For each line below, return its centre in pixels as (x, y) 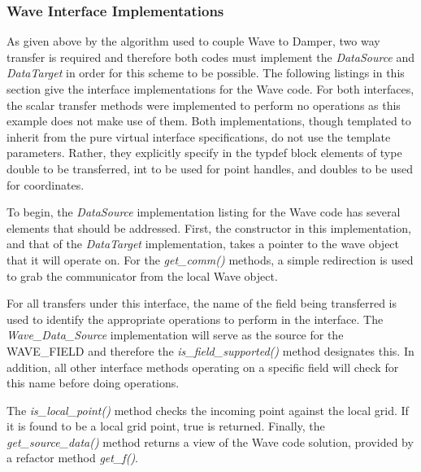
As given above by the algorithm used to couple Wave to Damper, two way (193, 41)
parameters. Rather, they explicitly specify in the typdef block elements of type (204, 153)
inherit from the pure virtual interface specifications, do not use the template (199, 136)
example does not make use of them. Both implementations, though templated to (209, 121)
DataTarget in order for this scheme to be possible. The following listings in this (206, 73)
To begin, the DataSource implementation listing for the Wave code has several (204, 212)
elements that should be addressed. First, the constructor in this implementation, (209, 227)
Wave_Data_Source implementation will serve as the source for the (175, 335)
